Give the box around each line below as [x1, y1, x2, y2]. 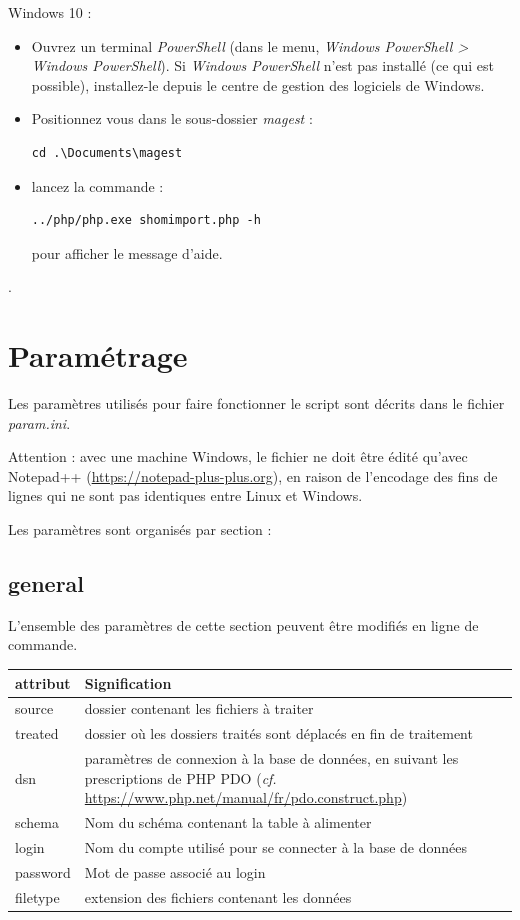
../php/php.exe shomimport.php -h [31, 213, 261, 228]
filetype [15, 886, 60, 907]
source [15, 698, 54, 719]
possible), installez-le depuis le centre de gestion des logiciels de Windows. [31, 74, 485, 95]
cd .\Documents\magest [31, 145, 183, 160]
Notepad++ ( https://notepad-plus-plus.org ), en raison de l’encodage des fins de [8, 465, 498, 486]
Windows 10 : [8, 2, 92, 22]
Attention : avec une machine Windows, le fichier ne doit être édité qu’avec [8, 446, 468, 467]
